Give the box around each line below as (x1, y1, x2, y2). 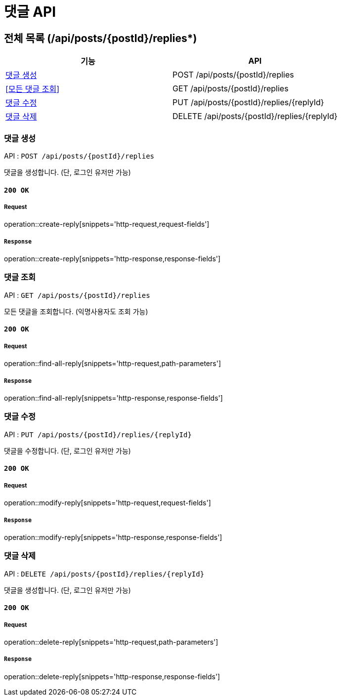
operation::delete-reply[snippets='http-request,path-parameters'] (4, 638, 218, 647)
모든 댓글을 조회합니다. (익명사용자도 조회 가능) (4, 307, 148, 316)
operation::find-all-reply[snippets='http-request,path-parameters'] (4, 359, 221, 368)
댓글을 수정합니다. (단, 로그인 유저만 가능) (4, 446, 131, 455)
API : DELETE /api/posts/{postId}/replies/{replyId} (4, 569, 205, 578)
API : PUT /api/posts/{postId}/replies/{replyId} (4, 430, 192, 439)
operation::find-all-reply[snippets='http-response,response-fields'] (4, 394, 223, 403)
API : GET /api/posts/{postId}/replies (4, 290, 150, 299)
